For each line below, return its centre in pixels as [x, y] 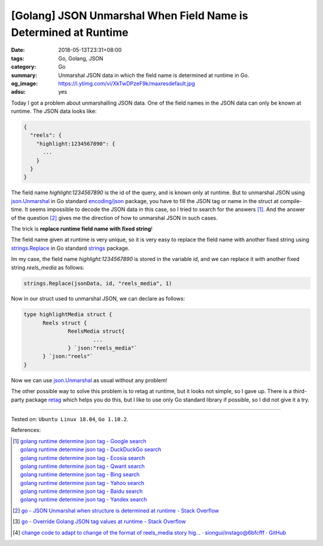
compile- [291, 201]
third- [300, 391]
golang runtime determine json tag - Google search [83, 441]
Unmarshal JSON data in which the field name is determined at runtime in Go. [154, 75]
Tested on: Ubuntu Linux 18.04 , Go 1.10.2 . [70, 419]
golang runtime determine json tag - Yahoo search [82, 483]
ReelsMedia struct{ [96, 331]
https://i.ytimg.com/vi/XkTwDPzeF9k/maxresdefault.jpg [127, 83]
